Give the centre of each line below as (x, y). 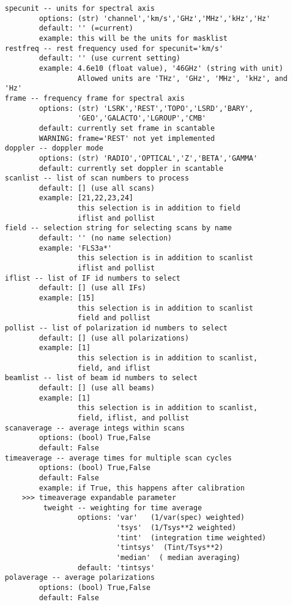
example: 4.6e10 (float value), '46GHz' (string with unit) (161, 68)
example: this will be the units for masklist (133, 38)
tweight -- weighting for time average (123, 508)
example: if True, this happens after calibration (142, 488)
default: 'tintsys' (116, 568)
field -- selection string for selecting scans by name (118, 228)
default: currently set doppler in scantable (131, 168)
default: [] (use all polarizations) (114, 338)
